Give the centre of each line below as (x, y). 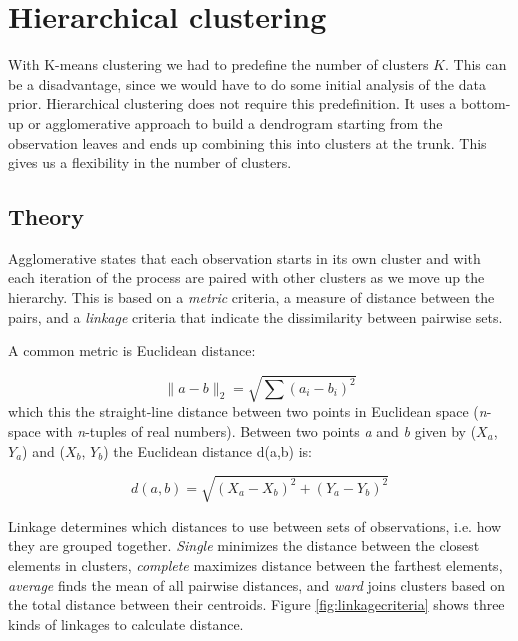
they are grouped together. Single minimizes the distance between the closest (244, 545)
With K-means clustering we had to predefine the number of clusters (218, 64)
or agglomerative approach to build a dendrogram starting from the (235, 122)
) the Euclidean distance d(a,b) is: (207, 450)
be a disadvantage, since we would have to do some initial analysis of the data (247, 83)
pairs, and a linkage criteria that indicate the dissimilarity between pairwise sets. (255, 316)
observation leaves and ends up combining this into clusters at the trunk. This (247, 142)
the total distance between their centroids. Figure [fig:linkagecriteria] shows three (256, 604)
